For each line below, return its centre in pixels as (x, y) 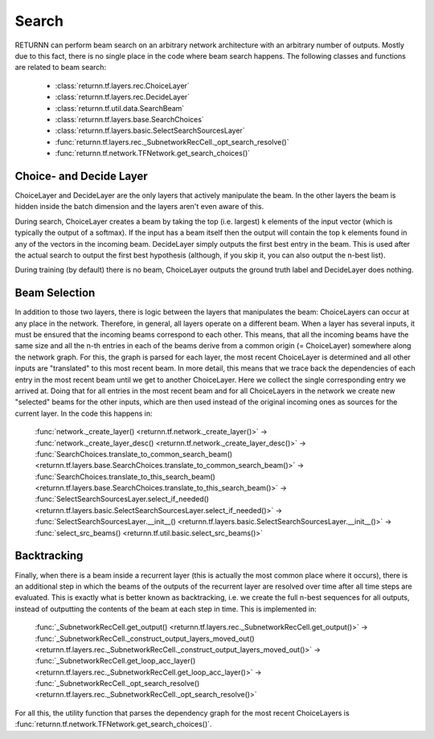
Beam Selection (55, 293)
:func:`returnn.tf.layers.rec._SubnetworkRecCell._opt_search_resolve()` (172, 142)
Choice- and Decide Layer (81, 176)
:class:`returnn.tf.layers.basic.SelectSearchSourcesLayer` (150, 131)
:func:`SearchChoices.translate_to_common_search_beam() (134, 454)
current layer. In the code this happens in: (84, 413)
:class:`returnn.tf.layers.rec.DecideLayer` (123, 97)
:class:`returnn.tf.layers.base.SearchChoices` (129, 119)
